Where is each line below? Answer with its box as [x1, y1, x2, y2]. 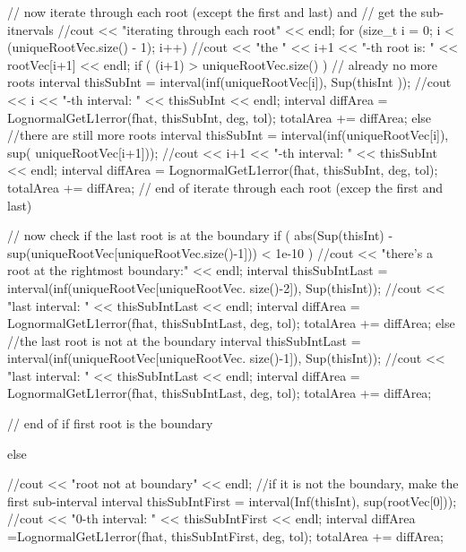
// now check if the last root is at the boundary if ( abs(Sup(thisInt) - [7, 226, 393, 245]
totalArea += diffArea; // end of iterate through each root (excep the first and [7, 177, 444, 196]
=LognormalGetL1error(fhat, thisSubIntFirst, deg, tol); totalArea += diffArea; [7, 527, 444, 546]
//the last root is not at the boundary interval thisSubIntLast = [7, 331, 361, 349]
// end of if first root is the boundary [7, 414, 213, 433]
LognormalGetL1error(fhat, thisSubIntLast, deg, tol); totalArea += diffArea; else [7, 314, 455, 332]
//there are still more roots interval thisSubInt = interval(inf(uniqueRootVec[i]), [7, 125, 449, 144]
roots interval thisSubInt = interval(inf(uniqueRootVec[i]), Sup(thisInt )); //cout [7, 73, 452, 91]
